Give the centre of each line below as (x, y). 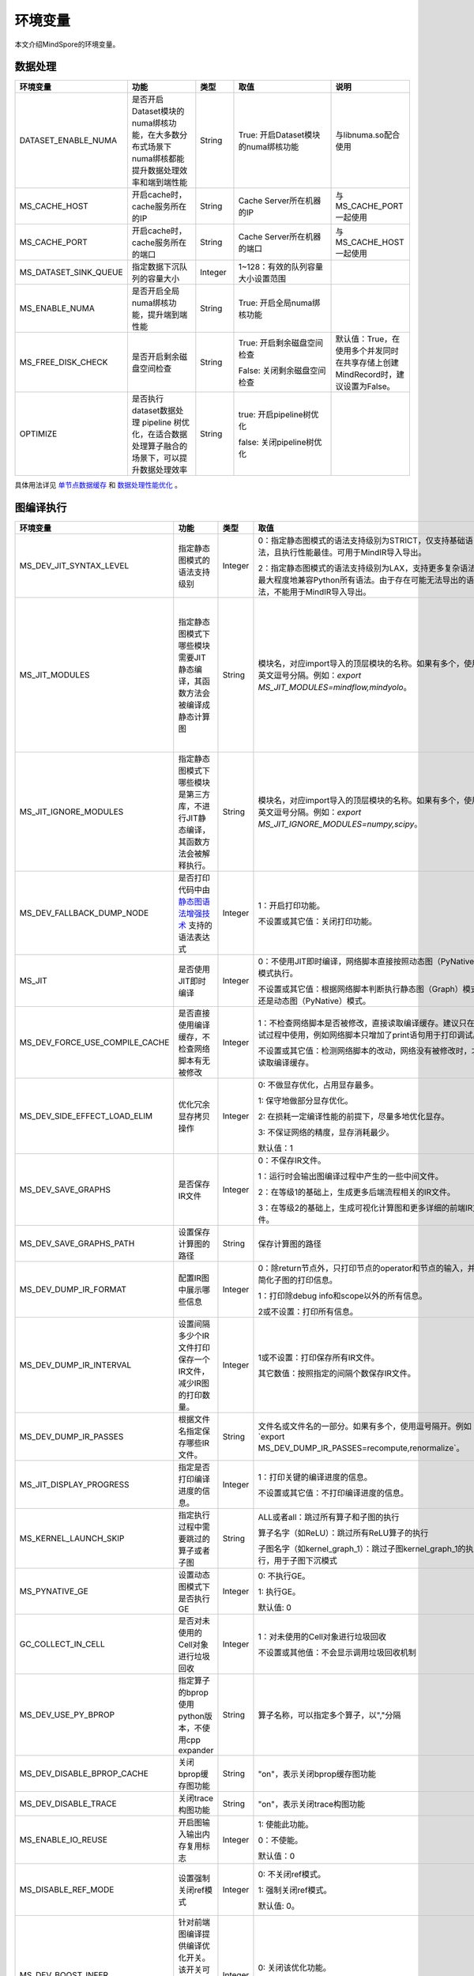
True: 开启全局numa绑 (279, 303)
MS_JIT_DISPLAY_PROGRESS (74, 1484)
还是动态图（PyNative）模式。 (314, 1001)
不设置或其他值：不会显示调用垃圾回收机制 (337, 1653)
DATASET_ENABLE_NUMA (68, 141)
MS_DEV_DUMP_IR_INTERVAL (75, 1365)
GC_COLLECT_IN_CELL (62, 1644)
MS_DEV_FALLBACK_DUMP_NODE (84, 913)
